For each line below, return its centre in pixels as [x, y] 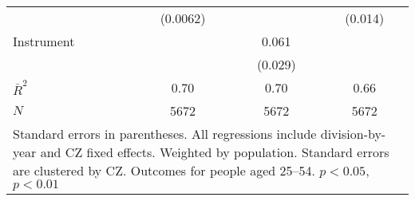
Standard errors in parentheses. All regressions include [165, 134]
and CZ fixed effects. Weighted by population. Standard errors [215, 152]
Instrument [44, 41]
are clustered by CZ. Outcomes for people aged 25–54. [164, 170]
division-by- [353, 134]
